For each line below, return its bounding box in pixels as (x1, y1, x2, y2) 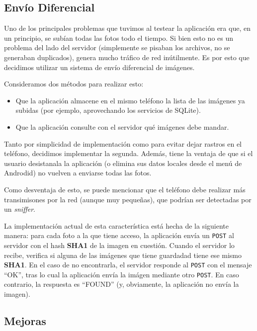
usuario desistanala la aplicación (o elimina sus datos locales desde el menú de (4, 158, 242, 168)
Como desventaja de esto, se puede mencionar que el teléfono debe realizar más (4, 184, 246, 194)
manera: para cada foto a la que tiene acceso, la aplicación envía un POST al (4, 230, 234, 241)
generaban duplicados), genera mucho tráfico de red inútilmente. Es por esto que (4, 52, 250, 62)
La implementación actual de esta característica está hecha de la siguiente (4, 220, 229, 231)
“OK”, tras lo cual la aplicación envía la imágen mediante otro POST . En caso (4, 269, 239, 279)
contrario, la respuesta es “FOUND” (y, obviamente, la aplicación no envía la (4, 279, 239, 289)
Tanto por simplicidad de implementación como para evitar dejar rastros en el (4, 138, 242, 149)
